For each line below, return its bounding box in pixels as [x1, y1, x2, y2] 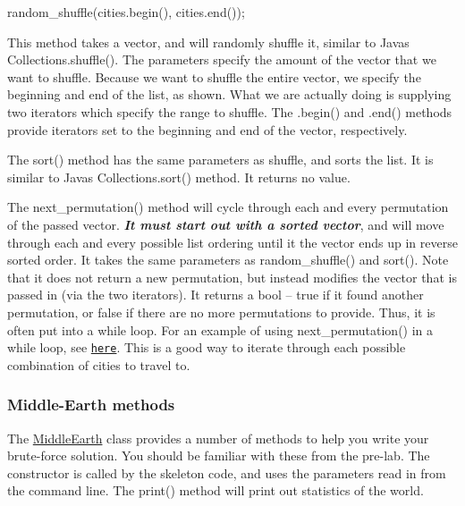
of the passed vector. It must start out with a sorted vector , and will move [7, 215, 444, 233]
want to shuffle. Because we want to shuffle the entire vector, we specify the [7, 67, 421, 86]
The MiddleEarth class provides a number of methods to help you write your [7, 428, 429, 447]
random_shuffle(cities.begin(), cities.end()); [7, 3, 245, 21]
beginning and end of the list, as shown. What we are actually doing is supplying [7, 85, 452, 104]
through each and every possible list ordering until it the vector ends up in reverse [7, 232, 458, 251]
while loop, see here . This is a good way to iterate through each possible [7, 338, 406, 357]
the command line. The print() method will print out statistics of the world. [7, 481, 424, 500]
